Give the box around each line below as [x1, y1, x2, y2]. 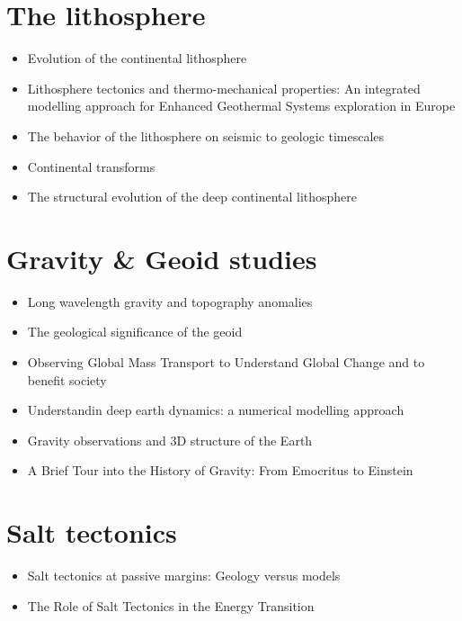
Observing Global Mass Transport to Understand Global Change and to [27, 353, 425, 371]
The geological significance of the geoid [27, 322, 243, 341]
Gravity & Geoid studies [6, 239, 317, 276]
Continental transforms [27, 157, 155, 175]
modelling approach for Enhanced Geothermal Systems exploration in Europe [27, 96, 456, 115]
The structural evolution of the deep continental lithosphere [27, 187, 358, 206]
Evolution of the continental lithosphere [27, 49, 247, 67]
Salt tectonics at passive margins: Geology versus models [27, 566, 341, 585]
